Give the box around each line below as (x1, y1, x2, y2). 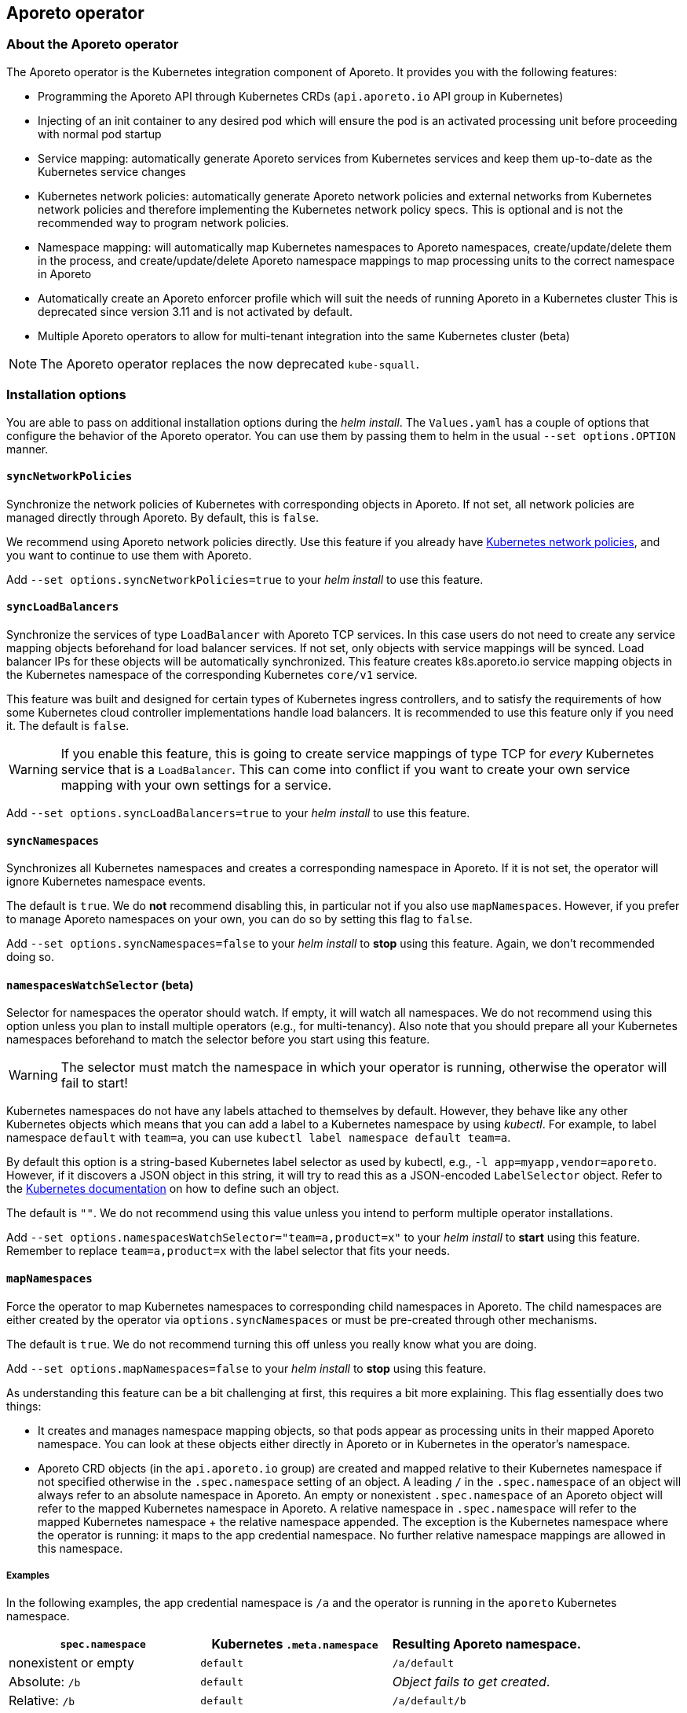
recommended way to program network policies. (38, 215, 290, 229)
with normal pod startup (38, 127, 162, 141)
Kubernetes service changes (38, 164, 186, 178)
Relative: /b (9, 1693, 75, 1709)
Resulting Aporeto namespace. (392, 1636, 582, 1652)
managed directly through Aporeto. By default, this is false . (6, 510, 319, 524)
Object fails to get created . (392, 1674, 550, 1690)
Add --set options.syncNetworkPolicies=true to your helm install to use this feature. (6, 572, 484, 586)
